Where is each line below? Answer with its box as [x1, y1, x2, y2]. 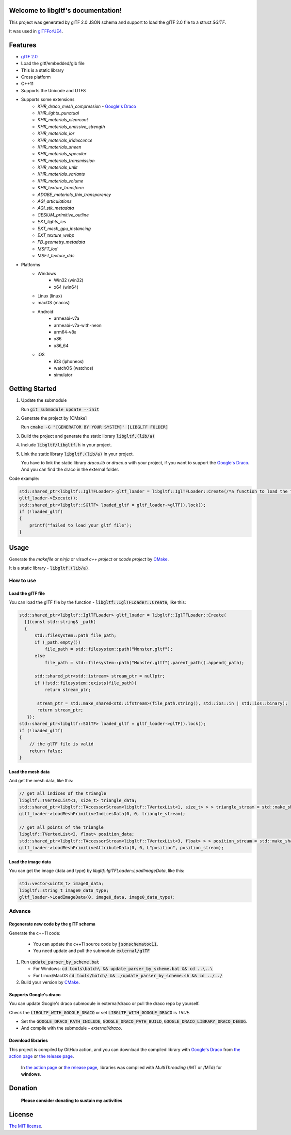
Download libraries [9, 1037, 48, 1043]
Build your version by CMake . [21, 979, 80, 985]
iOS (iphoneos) [54, 358, 84, 364]
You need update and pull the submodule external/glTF [33, 948, 150, 954]
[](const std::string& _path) [24, 619, 97, 625]
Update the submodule [21, 397, 67, 403]
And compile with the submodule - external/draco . [21, 1025, 122, 1031]
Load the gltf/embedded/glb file [21, 61, 85, 66]
